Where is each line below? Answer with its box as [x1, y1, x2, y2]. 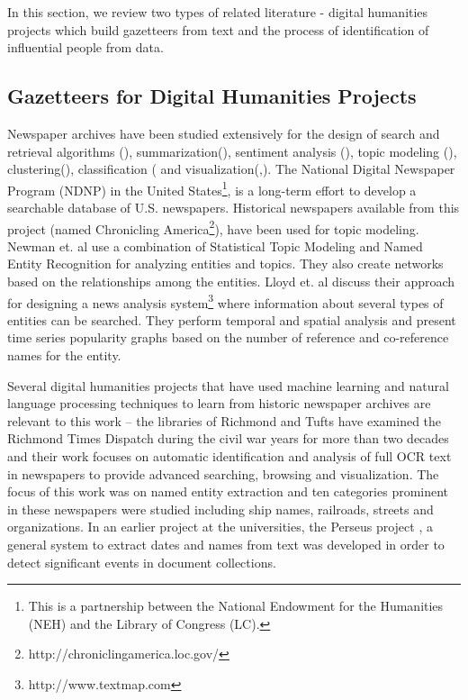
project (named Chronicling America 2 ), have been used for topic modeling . [7, 216, 419, 238]
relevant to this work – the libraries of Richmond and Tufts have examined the [7, 411, 442, 430]
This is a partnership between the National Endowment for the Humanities [28, 596, 444, 615]
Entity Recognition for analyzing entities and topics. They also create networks [7, 254, 444, 273]
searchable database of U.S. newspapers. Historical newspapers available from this [7, 198, 460, 217]
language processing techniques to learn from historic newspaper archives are [7, 394, 431, 413]
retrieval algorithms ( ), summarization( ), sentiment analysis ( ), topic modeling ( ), [7, 141, 457, 160]
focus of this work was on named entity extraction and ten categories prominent [7, 482, 449, 501]
